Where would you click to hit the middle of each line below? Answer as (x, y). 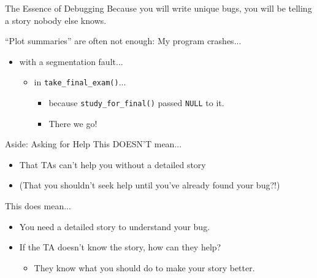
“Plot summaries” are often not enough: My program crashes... (123, 41)
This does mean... (38, 206)
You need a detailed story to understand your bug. (115, 226)
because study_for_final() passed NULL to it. (136, 103)
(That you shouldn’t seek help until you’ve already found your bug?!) (150, 185)
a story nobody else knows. (56, 20)
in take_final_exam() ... (80, 82)
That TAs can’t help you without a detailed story (113, 164)
